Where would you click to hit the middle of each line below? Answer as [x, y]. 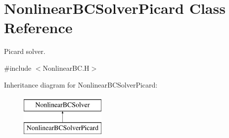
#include [18, 68]
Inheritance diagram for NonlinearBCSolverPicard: [81, 84]
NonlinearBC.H [66, 68]
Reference [38, 27]
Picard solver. [25, 51]
